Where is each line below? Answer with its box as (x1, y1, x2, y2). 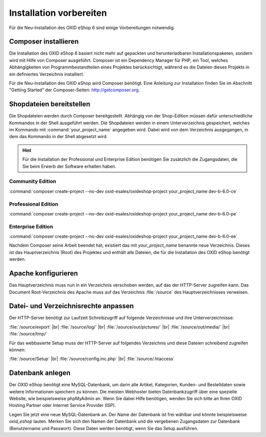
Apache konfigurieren (9, 269, 78, 278)
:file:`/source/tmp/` (9, 331, 48, 337)
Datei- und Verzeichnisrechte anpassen (9, 302, 134, 310)
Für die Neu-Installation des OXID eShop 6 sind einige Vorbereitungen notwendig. (9, 25, 175, 31)
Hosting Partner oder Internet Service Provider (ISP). (9, 402, 116, 408)
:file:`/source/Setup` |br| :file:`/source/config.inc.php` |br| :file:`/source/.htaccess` (9, 356, 175, 362)
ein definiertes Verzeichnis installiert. (9, 71, 85, 77)
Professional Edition (9, 200, 59, 207)
